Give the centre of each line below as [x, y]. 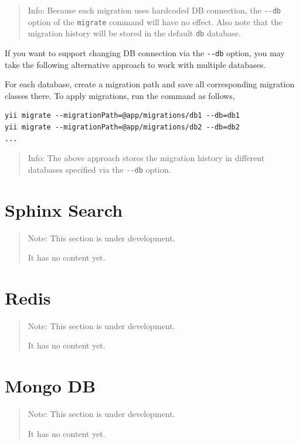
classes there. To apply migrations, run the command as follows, [120, 95]
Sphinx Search [64, 209]
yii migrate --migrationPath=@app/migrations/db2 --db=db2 [122, 127]
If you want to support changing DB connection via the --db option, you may [145, 52]
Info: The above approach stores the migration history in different [146, 158]
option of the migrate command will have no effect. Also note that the [155, 21]
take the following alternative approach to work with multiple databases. [135, 64]
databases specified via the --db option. [99, 169]
